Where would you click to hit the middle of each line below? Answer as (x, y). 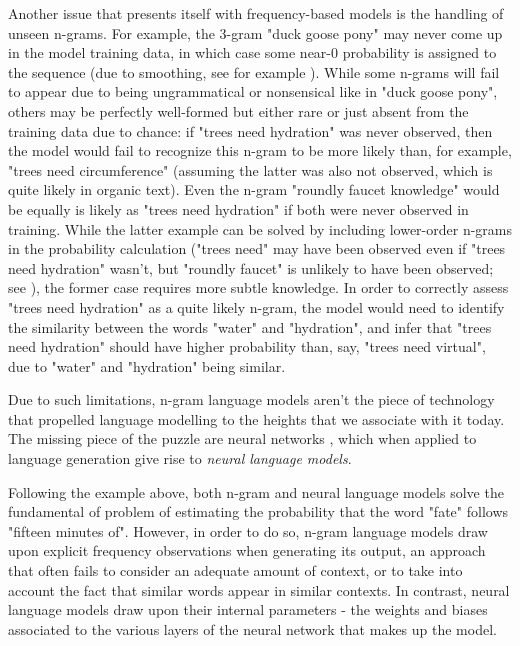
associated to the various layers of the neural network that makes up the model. (252, 628)
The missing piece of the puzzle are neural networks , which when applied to (242, 438)
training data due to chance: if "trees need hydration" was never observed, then (250, 130)
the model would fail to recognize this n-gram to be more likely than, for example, (260, 150)
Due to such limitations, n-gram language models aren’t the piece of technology (251, 399)
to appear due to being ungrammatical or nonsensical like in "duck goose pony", (253, 91)
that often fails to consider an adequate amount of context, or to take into (235, 570)
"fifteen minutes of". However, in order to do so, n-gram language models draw (248, 530)
